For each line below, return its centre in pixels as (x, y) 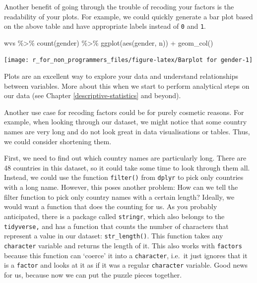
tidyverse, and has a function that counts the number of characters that (116, 226)
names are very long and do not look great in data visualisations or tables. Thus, (127, 132)
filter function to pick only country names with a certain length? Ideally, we (119, 197)
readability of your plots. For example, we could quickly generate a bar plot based (128, 16)
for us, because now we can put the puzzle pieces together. (93, 274)
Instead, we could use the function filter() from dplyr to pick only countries (124, 177)
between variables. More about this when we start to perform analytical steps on (127, 85)
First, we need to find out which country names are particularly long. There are (125, 158)
